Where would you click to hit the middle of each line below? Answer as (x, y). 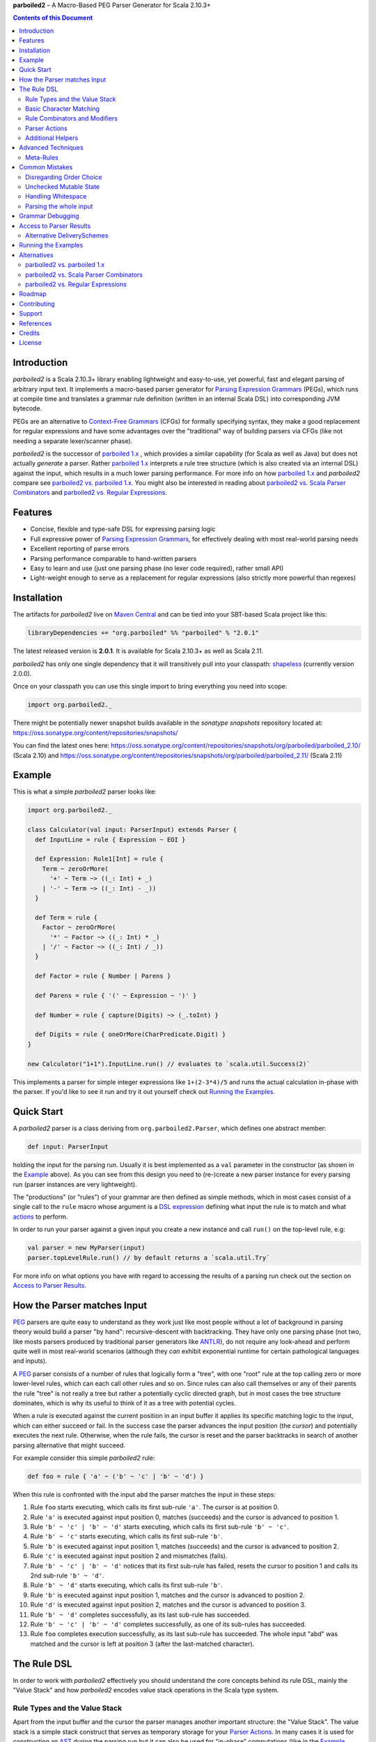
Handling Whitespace (56, 196)
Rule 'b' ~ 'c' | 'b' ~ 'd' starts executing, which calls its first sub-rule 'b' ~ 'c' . (159, 1527)
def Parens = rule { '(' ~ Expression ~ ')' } (116, 995)
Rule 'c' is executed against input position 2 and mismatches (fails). (129, 1556)
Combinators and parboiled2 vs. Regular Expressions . (90, 493)
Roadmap (33, 294)
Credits (30, 333)
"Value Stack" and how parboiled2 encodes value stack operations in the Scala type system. (146, 1690)
